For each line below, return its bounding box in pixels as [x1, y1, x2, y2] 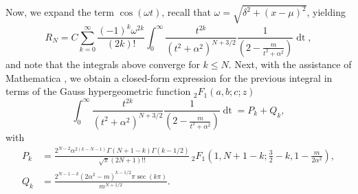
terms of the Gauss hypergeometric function [5, 84, 191, 98]
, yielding [306, 5, 346, 19]
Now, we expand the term [5, 5, 114, 19]
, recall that [161, 5, 211, 19]
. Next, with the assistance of [228, 56, 352, 71]
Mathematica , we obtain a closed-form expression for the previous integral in [5, 70, 333, 85]
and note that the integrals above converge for [5, 56, 200, 71]
